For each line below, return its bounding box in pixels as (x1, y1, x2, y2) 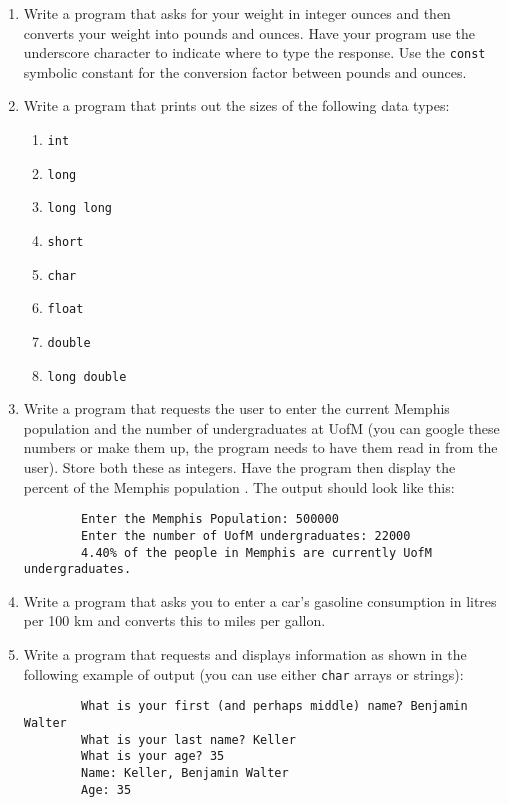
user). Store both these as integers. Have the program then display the (23, 457, 456, 478)
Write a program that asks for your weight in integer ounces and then (23, 3, 451, 23)
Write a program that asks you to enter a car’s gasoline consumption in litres (23, 590, 497, 611)
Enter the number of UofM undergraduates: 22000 (81, 528, 411, 543)
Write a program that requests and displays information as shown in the (23, 644, 467, 665)
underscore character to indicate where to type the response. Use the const (23, 42, 486, 63)
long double (47, 369, 127, 384)
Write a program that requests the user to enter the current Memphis (23, 398, 450, 419)
